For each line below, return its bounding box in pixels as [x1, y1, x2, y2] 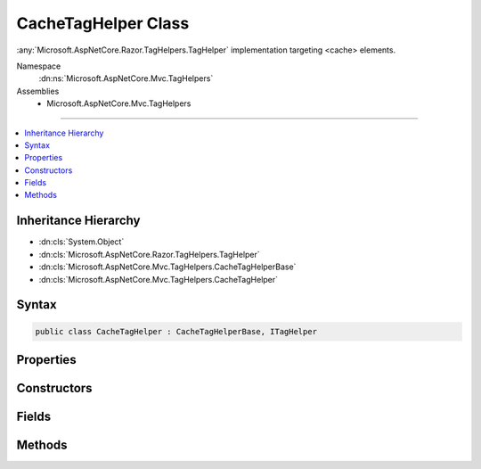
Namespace [16, 61, 61, 71]
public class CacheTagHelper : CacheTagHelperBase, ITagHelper [35, 326, 318, 336]
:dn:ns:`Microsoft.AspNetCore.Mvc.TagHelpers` [38, 73, 214, 84]
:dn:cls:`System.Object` [38, 236, 125, 247]
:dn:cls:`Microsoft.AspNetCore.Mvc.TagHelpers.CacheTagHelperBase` [38, 261, 297, 272]
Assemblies [16, 86, 60, 96]
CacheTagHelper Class [16, 13, 190, 33]
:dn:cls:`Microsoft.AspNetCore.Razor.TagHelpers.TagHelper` [38, 249, 260, 259]
